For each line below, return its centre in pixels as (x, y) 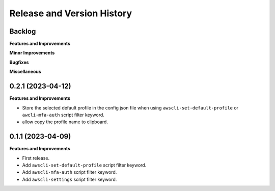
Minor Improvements (32, 53)
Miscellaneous (25, 72)
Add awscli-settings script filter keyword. (70, 179)
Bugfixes (19, 62)
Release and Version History (71, 13)
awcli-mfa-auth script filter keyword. (63, 115)
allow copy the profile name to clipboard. (65, 122)
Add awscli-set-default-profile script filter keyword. (84, 165)
